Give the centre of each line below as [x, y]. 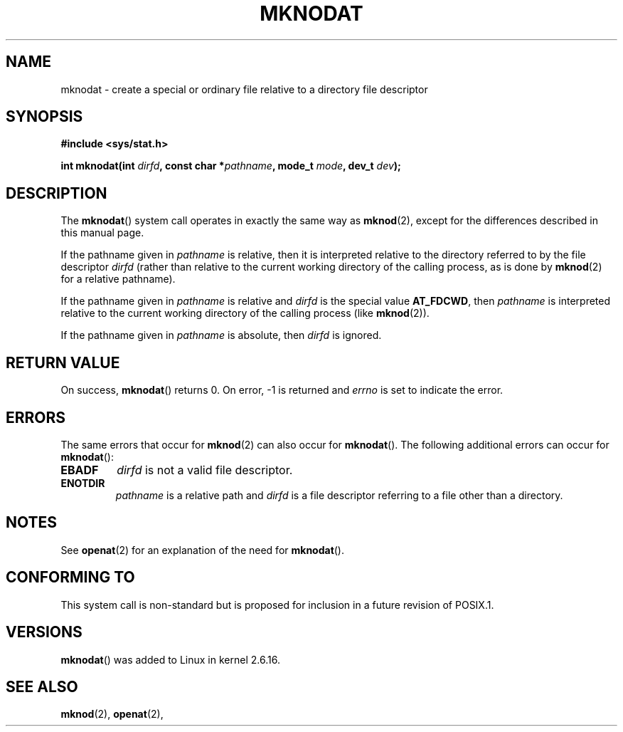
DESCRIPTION [57, 193]
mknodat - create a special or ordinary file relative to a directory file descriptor [244, 89]
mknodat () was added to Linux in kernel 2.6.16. [170, 659]
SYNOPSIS [44, 117]
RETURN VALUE [63, 362]
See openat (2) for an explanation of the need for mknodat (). [203, 550]
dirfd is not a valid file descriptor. [205, 470]
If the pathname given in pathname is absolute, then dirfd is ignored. [221, 335]
